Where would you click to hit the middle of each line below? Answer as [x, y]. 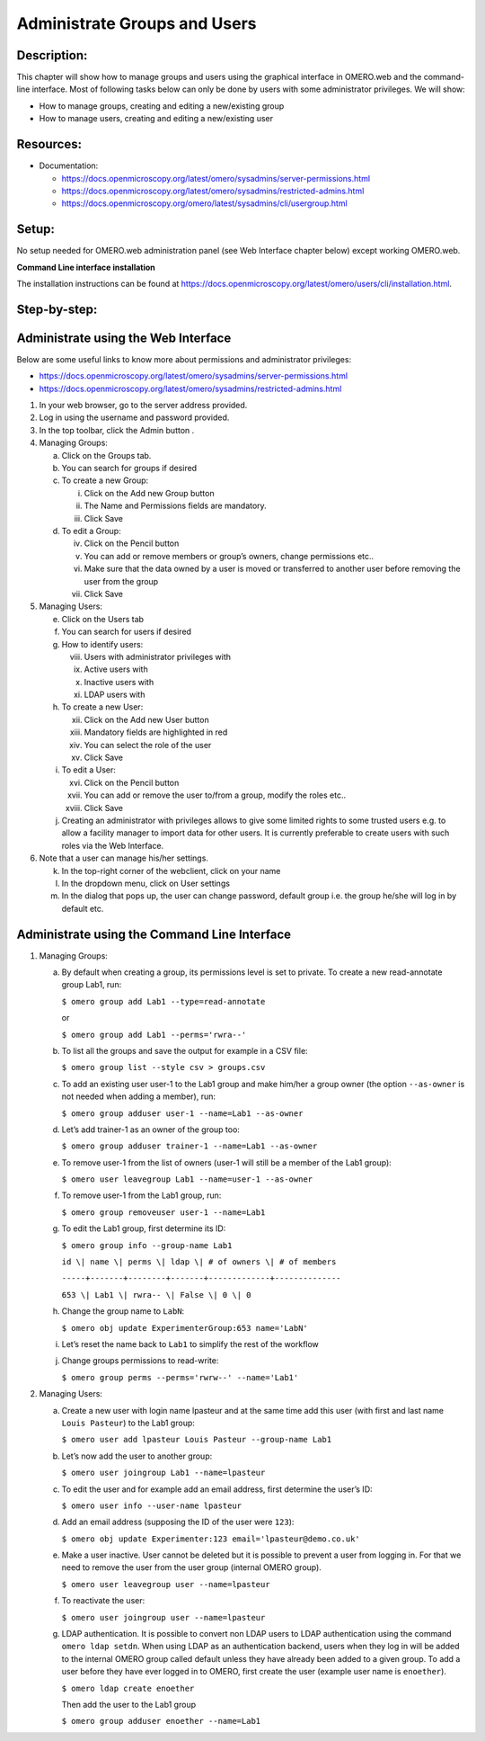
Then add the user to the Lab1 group [129, 1704]
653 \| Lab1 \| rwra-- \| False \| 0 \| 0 [156, 1295]
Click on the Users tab [102, 619]
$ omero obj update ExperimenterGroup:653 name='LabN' [185, 1328]
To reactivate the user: [103, 1601]
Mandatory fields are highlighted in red [156, 732]
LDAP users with [115, 695]
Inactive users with [119, 682]
